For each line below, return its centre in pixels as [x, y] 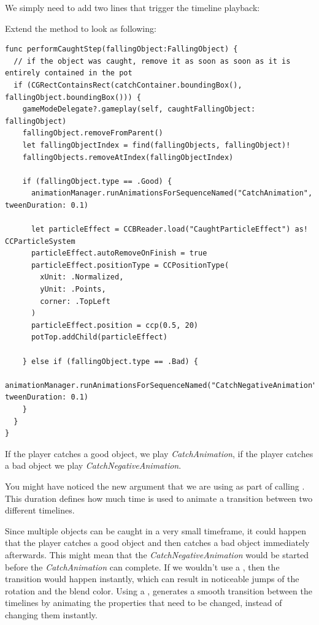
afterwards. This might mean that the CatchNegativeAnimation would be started [157, 554]
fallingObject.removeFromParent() [93, 133]
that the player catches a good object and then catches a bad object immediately [157, 543]
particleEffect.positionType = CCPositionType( [130, 265]
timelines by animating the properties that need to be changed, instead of [144, 603]
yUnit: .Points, [73, 290]
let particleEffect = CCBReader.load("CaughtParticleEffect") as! [169, 229]
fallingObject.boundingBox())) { [73, 97]
